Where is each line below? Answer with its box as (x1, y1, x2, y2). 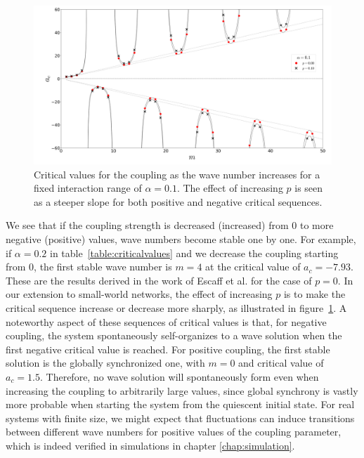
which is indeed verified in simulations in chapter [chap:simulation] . (6, 438, 295, 452)
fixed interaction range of (34, 181, 142, 195)
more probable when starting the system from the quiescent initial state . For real (6, 397, 355, 412)
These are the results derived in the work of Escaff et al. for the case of (6, 273, 312, 287)
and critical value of (238, 355, 324, 370)
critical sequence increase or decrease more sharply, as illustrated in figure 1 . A (6, 301, 347, 315)
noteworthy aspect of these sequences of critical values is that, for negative (6, 314, 327, 329)
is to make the (283, 287, 346, 301)
